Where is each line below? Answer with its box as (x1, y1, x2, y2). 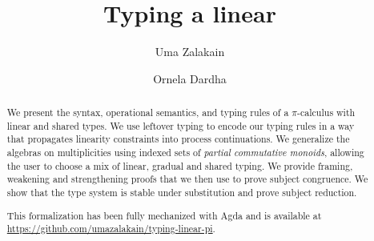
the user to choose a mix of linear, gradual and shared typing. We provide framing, (6, 159, 353, 172)
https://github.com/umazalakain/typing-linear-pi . (6, 222, 215, 235)
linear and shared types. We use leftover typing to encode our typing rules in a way (6, 118, 355, 132)
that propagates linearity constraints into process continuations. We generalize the (6, 132, 350, 146)
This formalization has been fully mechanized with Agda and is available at (6, 208, 322, 222)
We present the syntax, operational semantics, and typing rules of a (6, 106, 289, 119)
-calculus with (297, 106, 356, 119)
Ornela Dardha (153, 70, 227, 86)
